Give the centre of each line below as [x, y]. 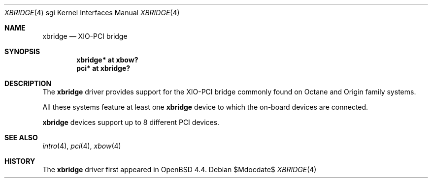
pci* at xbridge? [103, 68]
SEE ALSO [21, 137]
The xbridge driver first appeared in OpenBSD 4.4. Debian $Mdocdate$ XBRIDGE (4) [180, 169]
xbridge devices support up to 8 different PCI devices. [131, 122]
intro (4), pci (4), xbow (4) [82, 146]
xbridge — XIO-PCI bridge [85, 36]
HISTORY [20, 161]
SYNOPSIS [22, 51]
